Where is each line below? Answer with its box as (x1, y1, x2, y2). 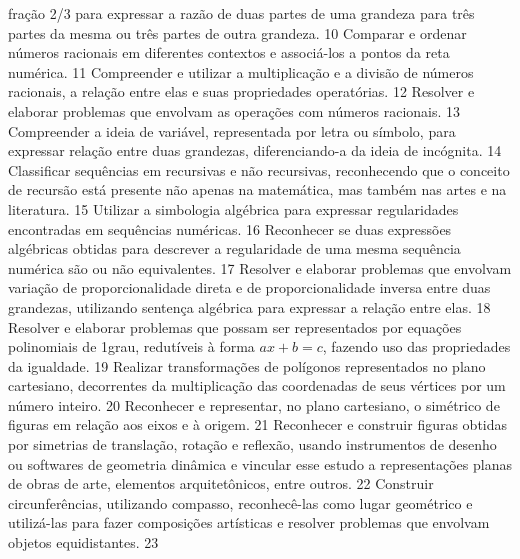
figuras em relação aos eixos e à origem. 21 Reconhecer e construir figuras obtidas (8, 414, 508, 435)
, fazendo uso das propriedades (322, 336, 511, 357)
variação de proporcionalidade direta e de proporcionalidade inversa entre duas (8, 277, 491, 298)
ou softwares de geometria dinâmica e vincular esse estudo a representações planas (8, 453, 512, 474)
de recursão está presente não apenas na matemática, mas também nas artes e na (8, 179, 507, 200)
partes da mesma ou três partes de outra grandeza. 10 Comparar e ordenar (8, 22, 467, 43)
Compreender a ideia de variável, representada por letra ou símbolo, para (8, 120, 456, 141)
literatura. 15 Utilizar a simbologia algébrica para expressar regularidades (8, 198, 459, 219)
